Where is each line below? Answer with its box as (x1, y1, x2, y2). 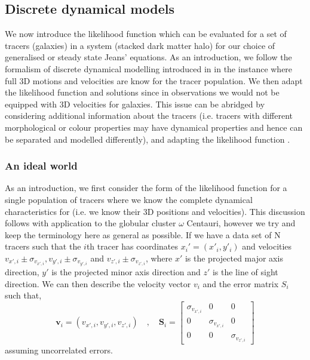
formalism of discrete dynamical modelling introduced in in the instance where (5, 62, 293, 75)
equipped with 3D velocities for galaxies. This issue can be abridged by (5, 97, 265, 110)
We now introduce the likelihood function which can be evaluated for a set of (5, 27, 287, 40)
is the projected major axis (185, 251, 283, 264)
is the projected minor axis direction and (51, 266, 201, 278)
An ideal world (5, 158, 78, 173)
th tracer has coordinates (86, 240, 179, 253)
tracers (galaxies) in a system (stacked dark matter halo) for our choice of (5, 39, 275, 51)
